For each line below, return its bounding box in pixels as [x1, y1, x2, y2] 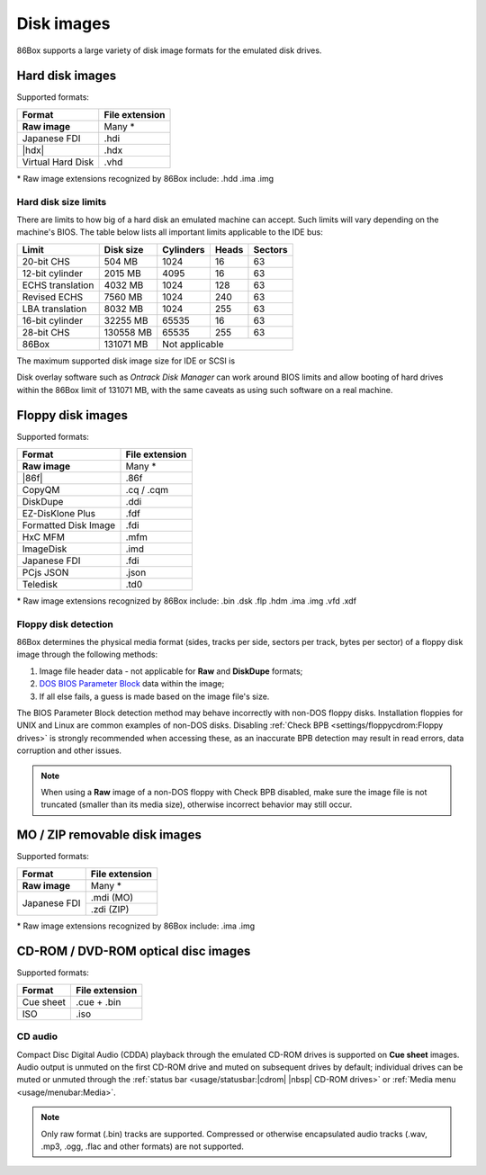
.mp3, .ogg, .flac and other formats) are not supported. [40, 1141, 245, 1152]
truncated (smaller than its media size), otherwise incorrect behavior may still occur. [40, 799, 353, 810]
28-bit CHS [22, 326, 70, 338]
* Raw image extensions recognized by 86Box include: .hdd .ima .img [16, 173, 274, 184]
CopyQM [22, 483, 60, 496]
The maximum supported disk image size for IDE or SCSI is [16, 355, 236, 366]
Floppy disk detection [16, 617, 114, 630]
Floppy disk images [16, 408, 129, 423]
